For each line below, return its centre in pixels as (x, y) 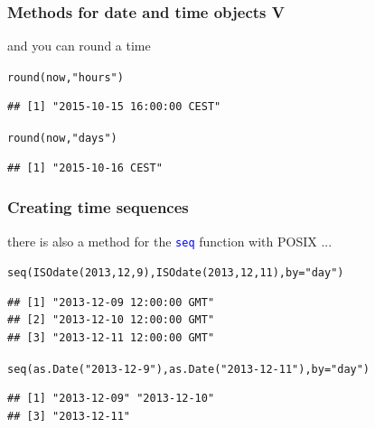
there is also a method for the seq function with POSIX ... (170, 241)
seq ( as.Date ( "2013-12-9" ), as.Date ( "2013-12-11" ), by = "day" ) (189, 369)
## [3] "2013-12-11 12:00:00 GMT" (111, 338)
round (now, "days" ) (62, 139)
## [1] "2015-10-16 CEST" (85, 167)
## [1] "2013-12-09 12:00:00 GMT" (111, 302)
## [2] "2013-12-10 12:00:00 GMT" (111, 320)
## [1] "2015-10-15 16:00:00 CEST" (114, 107)
